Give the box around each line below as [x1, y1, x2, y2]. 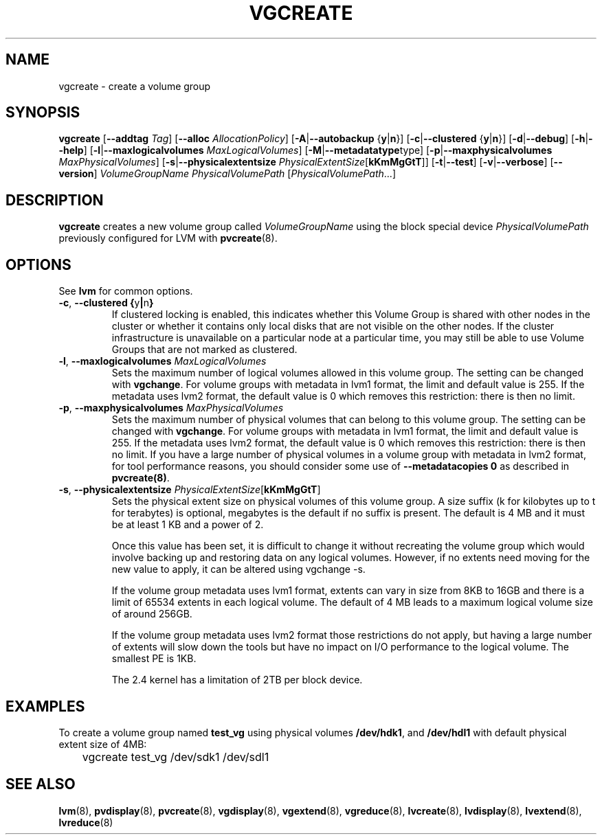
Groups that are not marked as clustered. [111, 343, 298, 356]
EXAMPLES [5, 697, 85, 715]
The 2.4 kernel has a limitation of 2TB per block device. [111, 674, 363, 686]
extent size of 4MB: [58, 738, 147, 750]
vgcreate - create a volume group [58, 80, 211, 92]
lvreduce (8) [58, 816, 113, 828]
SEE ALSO [5, 775, 76, 793]
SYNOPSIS [5, 104, 80, 122]
